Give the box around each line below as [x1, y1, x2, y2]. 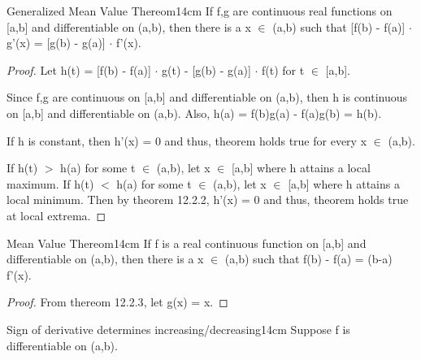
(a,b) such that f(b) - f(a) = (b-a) [224, 250, 393, 267]
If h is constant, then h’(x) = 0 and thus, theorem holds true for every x [7, 132, 367, 149]
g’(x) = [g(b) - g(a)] [7, 34, 106, 51]
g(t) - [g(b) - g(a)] [162, 61, 251, 78]
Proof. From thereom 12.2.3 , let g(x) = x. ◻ [7, 293, 228, 310]
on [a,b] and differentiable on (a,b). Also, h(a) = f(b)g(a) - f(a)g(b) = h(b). [7, 104, 382, 121]
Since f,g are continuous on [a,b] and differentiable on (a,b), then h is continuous [7, 89, 408, 106]
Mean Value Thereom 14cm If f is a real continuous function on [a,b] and [7, 234, 367, 251]
